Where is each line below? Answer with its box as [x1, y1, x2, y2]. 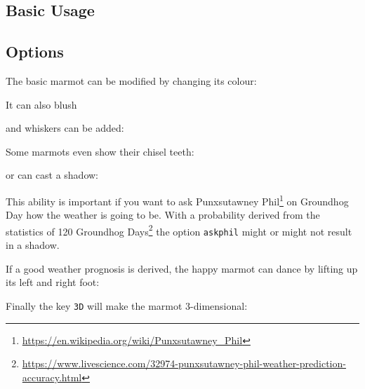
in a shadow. [6, 238, 60, 252]
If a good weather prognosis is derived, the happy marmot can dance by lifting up [6, 261, 358, 275]
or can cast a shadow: [6, 168, 99, 182]
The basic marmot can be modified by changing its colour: [6, 73, 257, 88]
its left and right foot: [6, 275, 100, 289]
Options [6, 41, 64, 62]
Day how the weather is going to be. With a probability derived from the [6, 207, 320, 222]
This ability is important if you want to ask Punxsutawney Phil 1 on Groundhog [6, 191, 349, 208]
